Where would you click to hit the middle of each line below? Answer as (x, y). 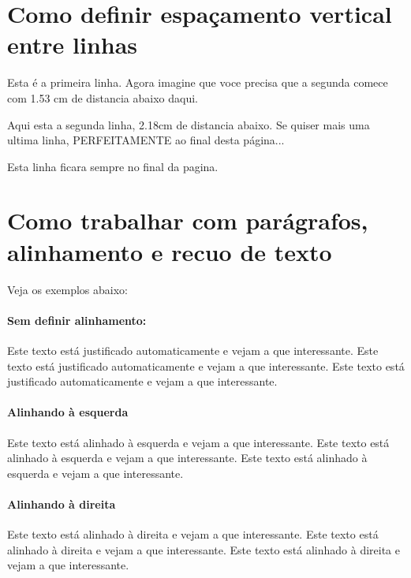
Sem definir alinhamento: (77, 320)
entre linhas (73, 45)
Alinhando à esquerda (68, 412)
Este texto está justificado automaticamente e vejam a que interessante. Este (193, 350)
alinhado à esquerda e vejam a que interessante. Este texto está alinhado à (187, 458)
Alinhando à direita (62, 503)
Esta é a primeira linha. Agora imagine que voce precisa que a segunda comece (198, 82)
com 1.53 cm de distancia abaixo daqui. (103, 97)
